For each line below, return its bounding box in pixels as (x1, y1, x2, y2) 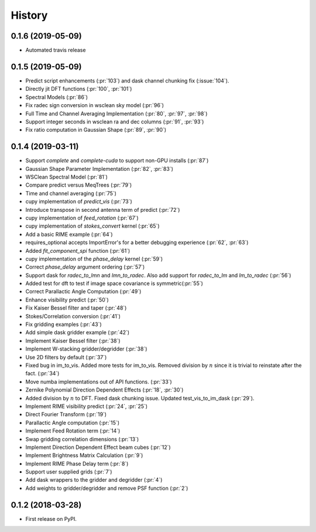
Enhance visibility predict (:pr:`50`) (25, 296, 109, 303)
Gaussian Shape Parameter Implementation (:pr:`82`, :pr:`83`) (25, 165, 174, 172)
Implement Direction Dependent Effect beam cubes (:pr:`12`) (25, 444, 171, 451)
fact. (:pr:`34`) (25, 370, 60, 377)
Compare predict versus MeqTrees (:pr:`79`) (25, 181, 132, 188)
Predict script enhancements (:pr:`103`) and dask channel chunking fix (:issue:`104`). (25, 77, 229, 84)
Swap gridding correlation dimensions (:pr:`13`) (25, 435, 139, 442)
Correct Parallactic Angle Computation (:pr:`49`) (25, 288, 142, 295)
